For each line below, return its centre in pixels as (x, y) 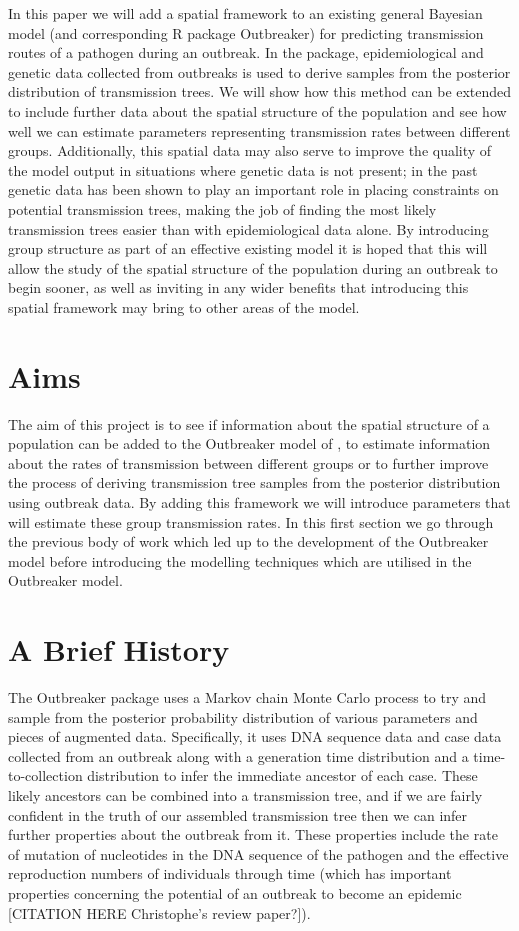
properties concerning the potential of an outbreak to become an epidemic (235, 893)
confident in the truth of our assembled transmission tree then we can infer (238, 814)
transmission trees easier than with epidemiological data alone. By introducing (248, 228)
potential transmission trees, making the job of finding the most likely (222, 208)
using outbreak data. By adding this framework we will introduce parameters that (259, 502)
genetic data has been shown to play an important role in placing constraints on (253, 189)
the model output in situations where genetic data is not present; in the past (243, 169)
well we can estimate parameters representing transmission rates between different (259, 130)
